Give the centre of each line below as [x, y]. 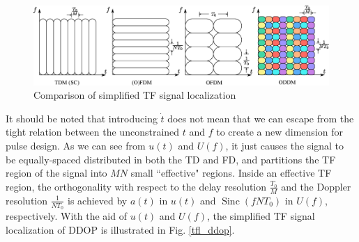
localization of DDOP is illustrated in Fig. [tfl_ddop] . [120, 229]
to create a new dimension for [280, 132]
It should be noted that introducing [82, 118]
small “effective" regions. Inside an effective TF [231, 173]
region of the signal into [56, 173]
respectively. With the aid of [66, 215]
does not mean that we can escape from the [261, 118]
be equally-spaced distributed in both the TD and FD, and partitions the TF [171, 159]
